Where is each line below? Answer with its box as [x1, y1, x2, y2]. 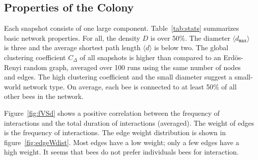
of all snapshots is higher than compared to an [79, 52, 221, 62]
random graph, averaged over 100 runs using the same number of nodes [23, 62, 241, 72]
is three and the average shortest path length [4, 42, 141, 53]
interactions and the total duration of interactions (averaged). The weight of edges [4, 117, 254, 128]
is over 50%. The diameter [150, 32, 231, 43]
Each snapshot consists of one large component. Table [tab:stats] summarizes [4, 23, 239, 33]
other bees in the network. [4, 91, 84, 101]
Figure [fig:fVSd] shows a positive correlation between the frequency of [4, 107, 220, 118]
